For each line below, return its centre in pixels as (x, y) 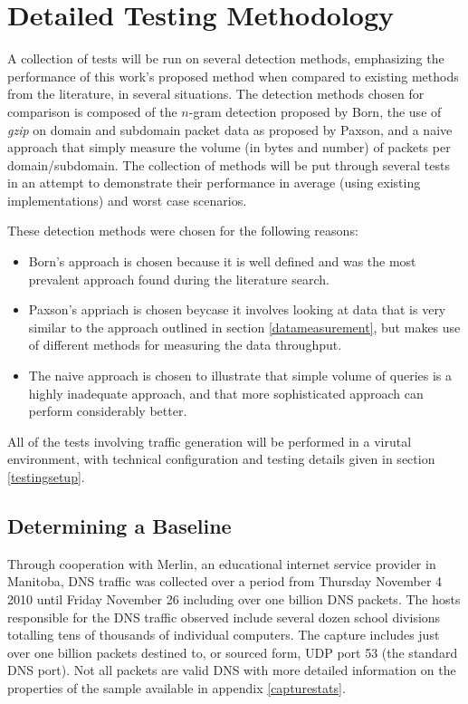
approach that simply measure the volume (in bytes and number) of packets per (229, 147)
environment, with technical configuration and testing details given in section (221, 459)
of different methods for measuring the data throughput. (185, 345)
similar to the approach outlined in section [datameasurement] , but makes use (244, 327)
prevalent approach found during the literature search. (179, 279)
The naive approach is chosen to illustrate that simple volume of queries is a (240, 376)
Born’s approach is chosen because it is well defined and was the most (222, 261)
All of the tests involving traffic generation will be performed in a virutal (210, 441)
